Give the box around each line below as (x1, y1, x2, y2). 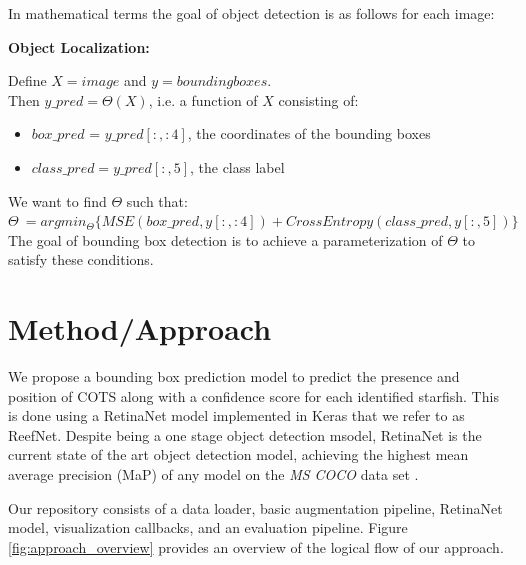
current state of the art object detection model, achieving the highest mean (8, 444, 469, 465)
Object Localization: (8, 36, 150, 57)
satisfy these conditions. (8, 249, 154, 270)
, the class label (189, 156, 285, 177)
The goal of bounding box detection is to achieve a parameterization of (8, 229, 443, 250)
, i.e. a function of (148, 89, 258, 110)
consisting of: (278, 89, 359, 110)
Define (8, 70, 47, 91)
